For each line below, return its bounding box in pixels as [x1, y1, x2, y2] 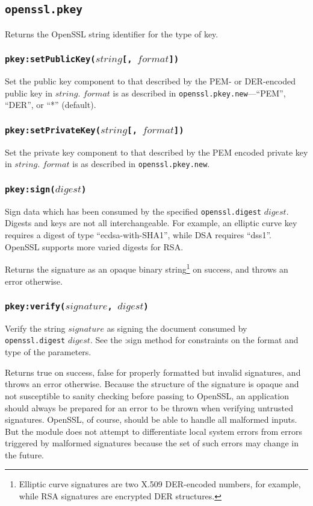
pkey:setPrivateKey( [5, 125, 101, 135]
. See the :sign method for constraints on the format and [90, 334, 299, 346]
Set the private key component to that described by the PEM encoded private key [5, 145, 308, 158]
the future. [5, 448, 45, 461]
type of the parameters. [5, 346, 91, 358]
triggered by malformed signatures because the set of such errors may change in [5, 437, 299, 449]
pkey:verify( [5, 302, 66, 312]
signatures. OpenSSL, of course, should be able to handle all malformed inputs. [5, 413, 297, 426]
